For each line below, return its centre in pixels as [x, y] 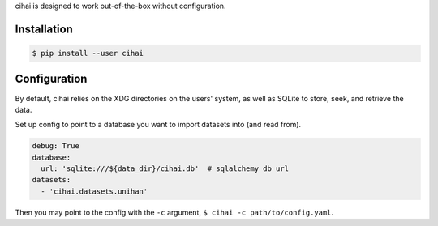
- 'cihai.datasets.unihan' [94, 191]
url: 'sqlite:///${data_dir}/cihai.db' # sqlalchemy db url [165, 169]
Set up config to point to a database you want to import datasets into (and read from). [158, 125]
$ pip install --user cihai [88, 53]
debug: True [56, 146]
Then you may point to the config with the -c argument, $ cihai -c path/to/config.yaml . [174, 212]
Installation [44, 29]
